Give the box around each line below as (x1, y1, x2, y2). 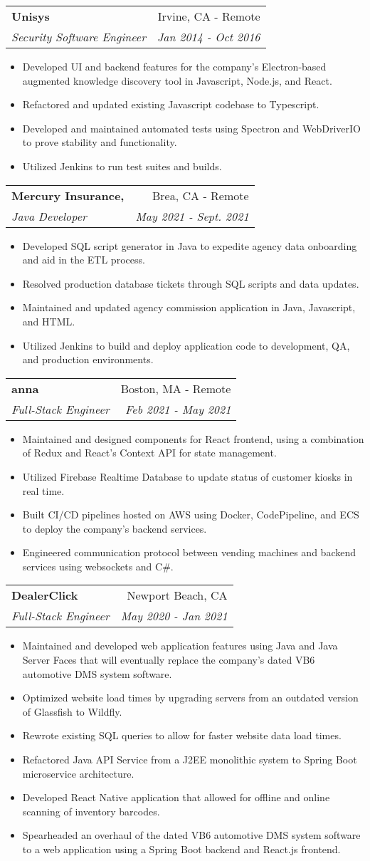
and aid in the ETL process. (22, 252, 145, 267)
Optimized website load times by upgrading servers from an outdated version (22, 690, 359, 705)
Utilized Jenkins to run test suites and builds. (22, 158, 222, 173)
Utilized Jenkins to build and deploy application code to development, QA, (22, 338, 350, 353)
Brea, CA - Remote (152, 187, 249, 204)
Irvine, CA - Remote (157, 8, 260, 24)
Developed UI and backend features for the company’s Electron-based (22, 59, 327, 73)
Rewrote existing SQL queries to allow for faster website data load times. (22, 728, 342, 743)
